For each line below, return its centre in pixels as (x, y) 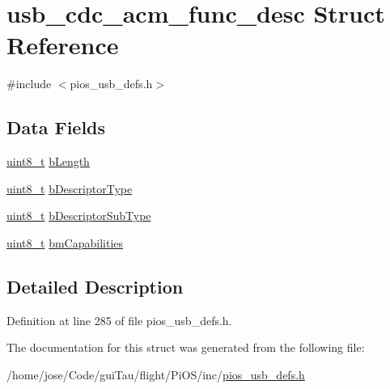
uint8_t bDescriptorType (70, 188)
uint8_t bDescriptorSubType (79, 216)
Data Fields (56, 127)
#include (29, 84)
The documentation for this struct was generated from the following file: (186, 347)
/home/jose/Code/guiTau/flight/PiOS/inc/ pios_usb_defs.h (156, 374)
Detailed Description (95, 286)
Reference (63, 45)
